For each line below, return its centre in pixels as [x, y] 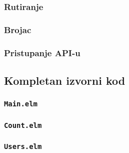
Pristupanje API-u [42, 52]
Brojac [18, 29]
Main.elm [21, 104]
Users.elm [23, 147]
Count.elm [23, 125]
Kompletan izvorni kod [65, 80]
